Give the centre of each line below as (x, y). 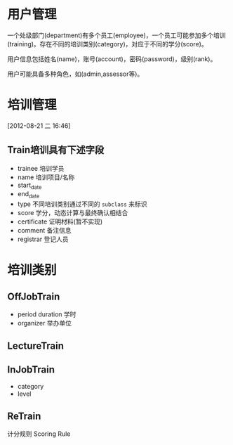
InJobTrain (31, 370)
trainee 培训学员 (41, 168)
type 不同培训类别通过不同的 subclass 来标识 (82, 204)
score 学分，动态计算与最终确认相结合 (73, 213)
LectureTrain (36, 346)
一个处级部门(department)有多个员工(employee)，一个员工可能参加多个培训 (116, 35)
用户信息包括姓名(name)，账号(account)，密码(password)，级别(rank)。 (112, 59)
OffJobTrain (34, 296)
